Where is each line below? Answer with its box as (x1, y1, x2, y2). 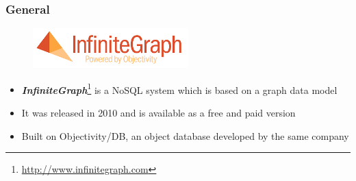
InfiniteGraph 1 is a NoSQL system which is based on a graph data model (21, 80, 338, 97)
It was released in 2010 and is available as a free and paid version (21, 105, 296, 119)
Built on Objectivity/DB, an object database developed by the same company (21, 128, 349, 143)
